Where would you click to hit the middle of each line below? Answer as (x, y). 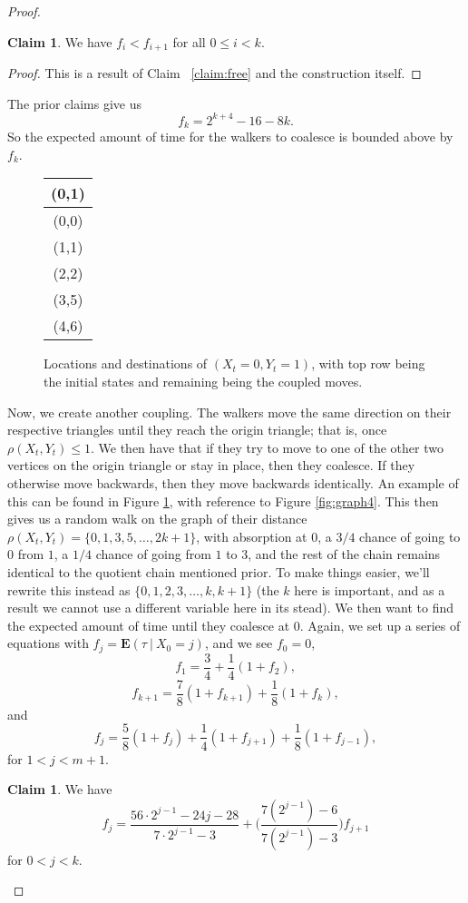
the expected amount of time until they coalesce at (149, 625)
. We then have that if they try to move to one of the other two (267, 447)
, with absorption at (252, 536)
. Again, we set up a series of (380, 625)
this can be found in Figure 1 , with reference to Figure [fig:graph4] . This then (223, 501)
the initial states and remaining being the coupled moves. (203, 381)
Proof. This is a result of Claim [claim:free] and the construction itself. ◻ (214, 73)
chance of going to (410, 536)
